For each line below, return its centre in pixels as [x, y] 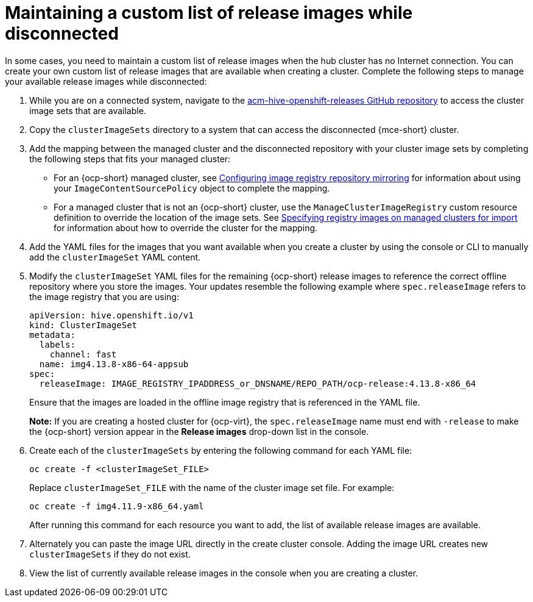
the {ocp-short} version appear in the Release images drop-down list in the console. [199, 431]
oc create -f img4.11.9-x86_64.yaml [117, 506]
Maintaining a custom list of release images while [209, 13]
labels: [57, 344]
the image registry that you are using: [104, 296]
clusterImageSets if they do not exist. [110, 554]
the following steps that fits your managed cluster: [130, 159]
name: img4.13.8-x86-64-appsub [114, 364]
